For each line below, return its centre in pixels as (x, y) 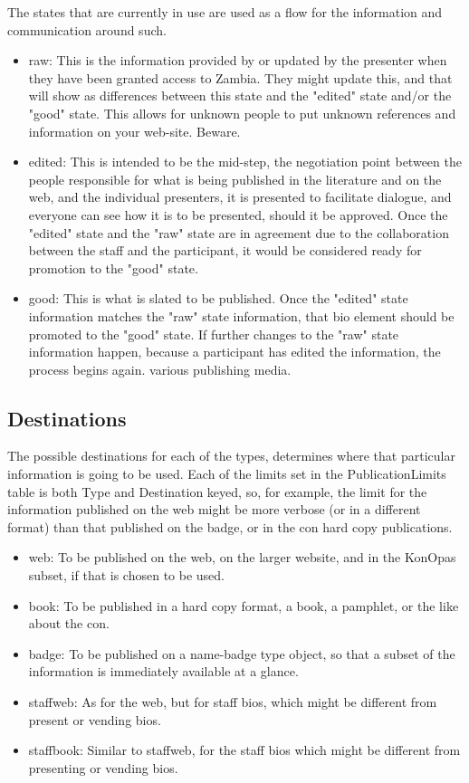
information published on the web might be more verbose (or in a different (214, 509)
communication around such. (87, 29)
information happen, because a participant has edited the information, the (234, 352)
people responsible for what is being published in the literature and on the (235, 179)
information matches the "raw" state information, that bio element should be (241, 315)
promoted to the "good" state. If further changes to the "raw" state (214, 334)
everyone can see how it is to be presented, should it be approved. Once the (238, 214)
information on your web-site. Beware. (134, 131)
